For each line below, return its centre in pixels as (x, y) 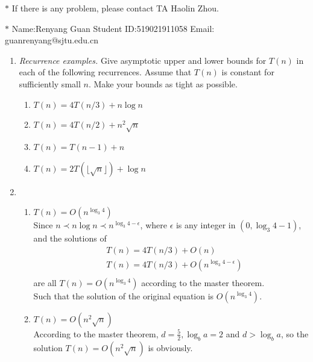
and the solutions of (70, 238)
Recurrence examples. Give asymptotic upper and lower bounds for (143, 60)
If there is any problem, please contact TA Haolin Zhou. (115, 8)
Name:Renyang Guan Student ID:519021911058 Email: (113, 28)
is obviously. (170, 347)
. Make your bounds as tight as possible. (163, 83)
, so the (295, 333)
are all (45, 282)
